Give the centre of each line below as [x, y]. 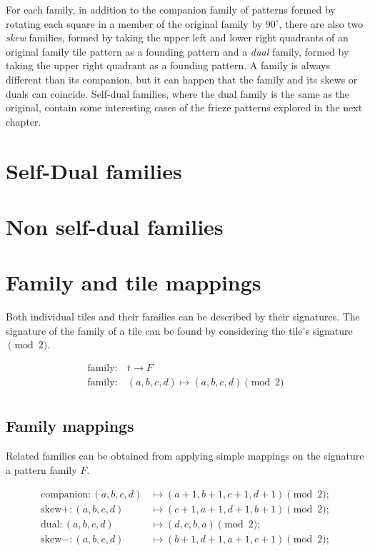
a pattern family [41, 469]
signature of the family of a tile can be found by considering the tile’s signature [179, 330]
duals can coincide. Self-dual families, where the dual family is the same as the [178, 93]
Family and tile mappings [134, 282]
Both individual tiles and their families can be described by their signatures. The [183, 317]
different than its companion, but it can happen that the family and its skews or [182, 79]
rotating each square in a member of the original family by [134, 23]
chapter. [24, 121]
